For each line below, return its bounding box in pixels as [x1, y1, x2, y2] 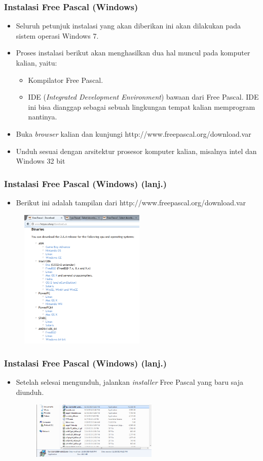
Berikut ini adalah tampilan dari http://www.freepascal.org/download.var [16, 197, 246, 207]
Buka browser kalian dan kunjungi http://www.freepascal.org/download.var [16, 128, 251, 139]
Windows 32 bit [16, 156, 65, 166]
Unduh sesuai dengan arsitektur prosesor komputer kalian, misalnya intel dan [16, 145, 257, 156]
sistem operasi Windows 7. [16, 30, 99, 41]
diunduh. [16, 386, 44, 397]
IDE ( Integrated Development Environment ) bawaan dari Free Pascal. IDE [28, 91, 259, 102]
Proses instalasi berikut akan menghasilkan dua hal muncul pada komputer [16, 47, 250, 58]
